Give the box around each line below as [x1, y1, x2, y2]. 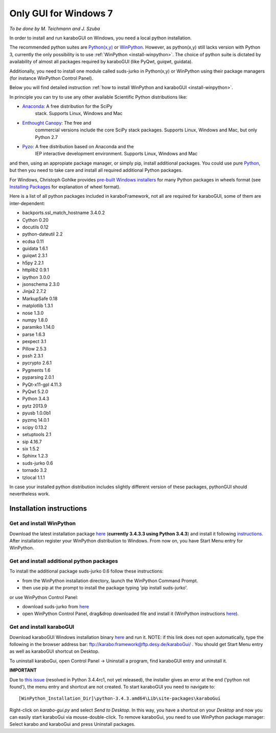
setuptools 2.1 [22, 431, 51, 438]
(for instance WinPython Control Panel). [9, 75, 94, 81]
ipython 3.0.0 [22, 274, 51, 280]
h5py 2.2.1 [22, 260, 44, 266]
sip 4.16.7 [22, 439, 42, 445]
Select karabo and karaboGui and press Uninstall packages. [9, 721, 135, 727]
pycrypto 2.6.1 [22, 360, 52, 366]
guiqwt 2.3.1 [22, 253, 48, 259]
